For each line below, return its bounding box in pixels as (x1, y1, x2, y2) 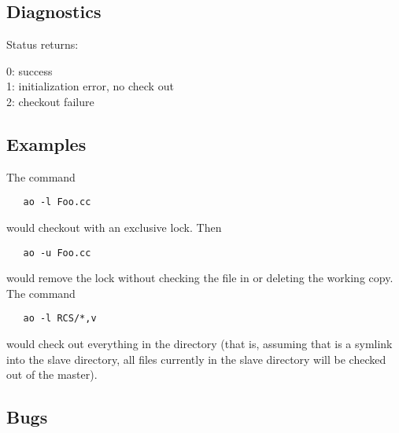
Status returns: (6, 36, 79, 53)
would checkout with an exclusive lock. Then (6, 219, 222, 236)
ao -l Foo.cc (23, 196, 91, 208)
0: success (6, 62, 53, 79)
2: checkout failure (6, 93, 94, 109)
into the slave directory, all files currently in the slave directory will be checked (6, 350, 386, 367)
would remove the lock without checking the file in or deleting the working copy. (6, 270, 393, 286)
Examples (6, 131, 87, 156)
